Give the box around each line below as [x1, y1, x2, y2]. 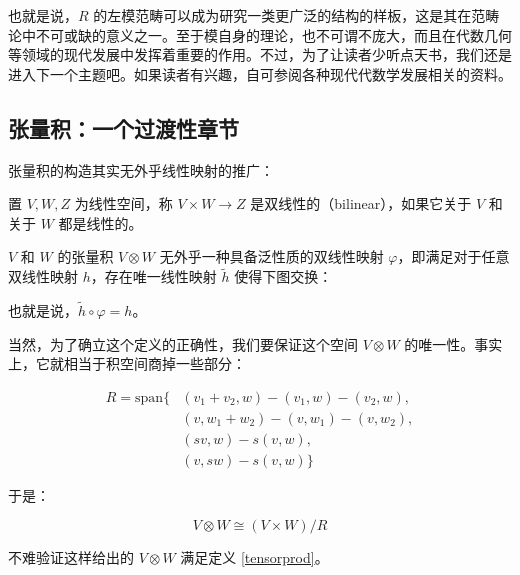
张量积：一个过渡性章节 [8, 112, 239, 143]
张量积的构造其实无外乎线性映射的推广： [8, 159, 274, 180]
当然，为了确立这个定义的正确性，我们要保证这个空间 [8, 333, 358, 354]
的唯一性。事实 [404, 333, 503, 354]
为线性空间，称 [74, 193, 173, 214]
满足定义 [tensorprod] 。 [180, 547, 329, 568]
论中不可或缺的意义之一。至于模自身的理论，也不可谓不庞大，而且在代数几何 [8, 24, 512, 45]
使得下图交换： [234, 266, 333, 287]
